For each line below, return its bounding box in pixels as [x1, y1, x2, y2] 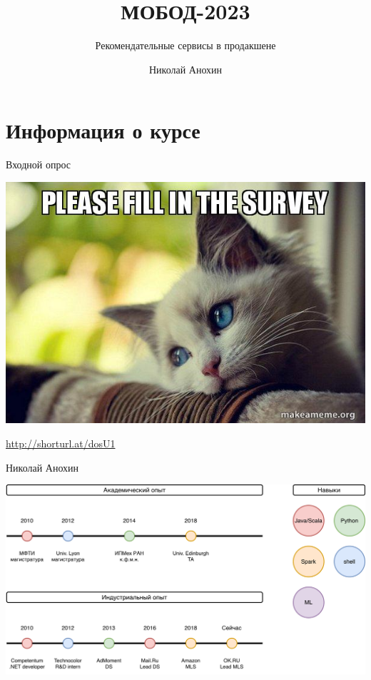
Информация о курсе [6, 116, 200, 145]
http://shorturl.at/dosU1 [6, 435, 116, 450]
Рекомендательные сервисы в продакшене [95, 38, 276, 53]
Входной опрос [6, 157, 71, 172]
